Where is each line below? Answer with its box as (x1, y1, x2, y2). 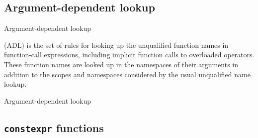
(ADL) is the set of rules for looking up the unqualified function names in (4, 39, 229, 50)
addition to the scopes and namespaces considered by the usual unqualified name (4, 69, 251, 79)
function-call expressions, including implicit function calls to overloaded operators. (4, 49, 255, 60)
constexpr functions (4, 120, 104, 135)
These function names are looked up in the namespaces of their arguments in (4, 59, 239, 69)
